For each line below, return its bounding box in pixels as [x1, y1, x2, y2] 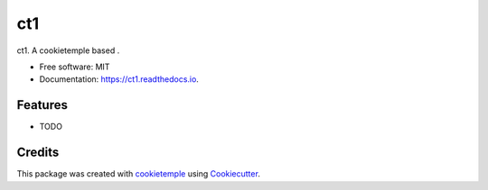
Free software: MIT [39, 61, 110, 72]
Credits [16, 145, 60, 160]
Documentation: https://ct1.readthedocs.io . [39, 74, 199, 85]
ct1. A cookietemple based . [16, 45, 120, 56]
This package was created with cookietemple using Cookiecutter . [16, 168, 261, 179]
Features [16, 97, 68, 113]
